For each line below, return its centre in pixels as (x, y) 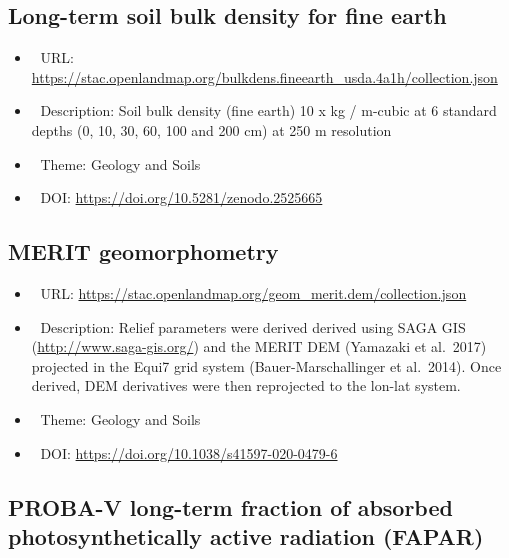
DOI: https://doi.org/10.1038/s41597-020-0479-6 (189, 452)
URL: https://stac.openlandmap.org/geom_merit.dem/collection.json (253, 292)
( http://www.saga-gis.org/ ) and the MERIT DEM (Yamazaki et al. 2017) (259, 346)
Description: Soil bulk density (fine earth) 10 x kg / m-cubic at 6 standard (268, 110)
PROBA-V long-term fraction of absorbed (230, 506)
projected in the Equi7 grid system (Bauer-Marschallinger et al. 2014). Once (266, 365)
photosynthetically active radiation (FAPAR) (246, 535)
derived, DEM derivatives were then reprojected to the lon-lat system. (246, 385)
